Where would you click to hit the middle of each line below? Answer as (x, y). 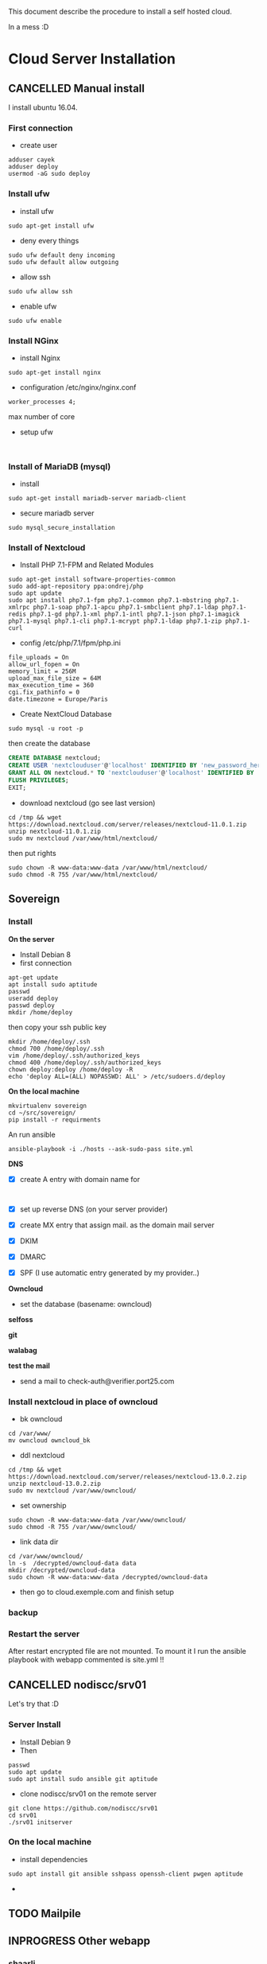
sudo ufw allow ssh (41, 291)
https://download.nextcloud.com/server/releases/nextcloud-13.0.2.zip (128, 1477)
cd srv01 (23, 1815)
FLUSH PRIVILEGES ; (39, 780)
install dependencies (54, 1859)
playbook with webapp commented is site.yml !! (86, 1660)
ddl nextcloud (42, 1456)
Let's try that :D (34, 1704)
